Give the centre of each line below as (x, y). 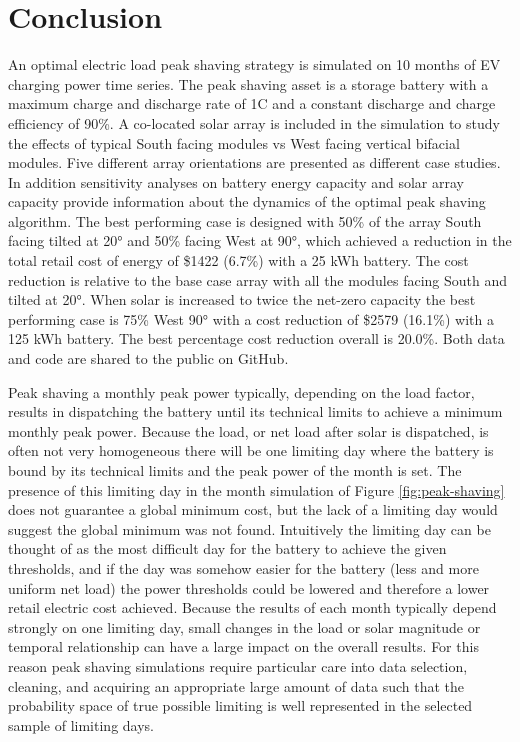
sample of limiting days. (81, 724)
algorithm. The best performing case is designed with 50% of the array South (245, 220)
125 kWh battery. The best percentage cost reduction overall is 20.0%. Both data (256, 338)
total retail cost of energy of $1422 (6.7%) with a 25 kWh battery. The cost (238, 260)
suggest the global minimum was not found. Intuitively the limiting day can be (249, 528)
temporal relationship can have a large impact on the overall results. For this (243, 646)
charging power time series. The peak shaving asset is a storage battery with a (248, 83)
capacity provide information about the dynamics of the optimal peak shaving (247, 201)
